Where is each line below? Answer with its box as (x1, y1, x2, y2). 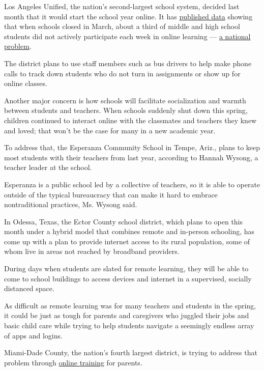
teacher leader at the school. (4, 162, 92, 173)
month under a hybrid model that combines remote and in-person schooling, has (4, 226, 255, 237)
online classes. (4, 78, 47, 89)
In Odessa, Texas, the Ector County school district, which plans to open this (4, 216, 243, 226)
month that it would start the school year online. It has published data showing (4, 11, 253, 21)
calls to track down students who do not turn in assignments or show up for (4, 68, 241, 78)
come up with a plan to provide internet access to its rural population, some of (4, 236, 250, 246)
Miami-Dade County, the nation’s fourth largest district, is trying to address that (4, 347, 257, 358)
